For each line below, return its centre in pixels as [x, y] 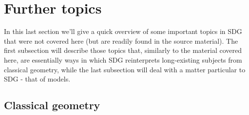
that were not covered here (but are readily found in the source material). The [121, 41]
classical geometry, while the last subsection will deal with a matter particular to [125, 69]
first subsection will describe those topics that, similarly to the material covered [123, 50]
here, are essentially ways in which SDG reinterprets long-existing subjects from [123, 59]
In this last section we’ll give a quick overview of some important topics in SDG [123, 31]
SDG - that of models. [37, 79]
